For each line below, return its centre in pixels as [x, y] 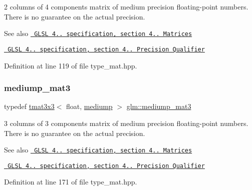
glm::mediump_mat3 [159, 106]
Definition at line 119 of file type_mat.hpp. [71, 65]
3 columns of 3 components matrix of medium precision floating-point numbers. [126, 123]
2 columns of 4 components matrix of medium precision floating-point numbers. [126, 6]
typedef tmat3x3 [29, 106]
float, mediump [89, 106]
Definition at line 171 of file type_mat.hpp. [71, 182]
